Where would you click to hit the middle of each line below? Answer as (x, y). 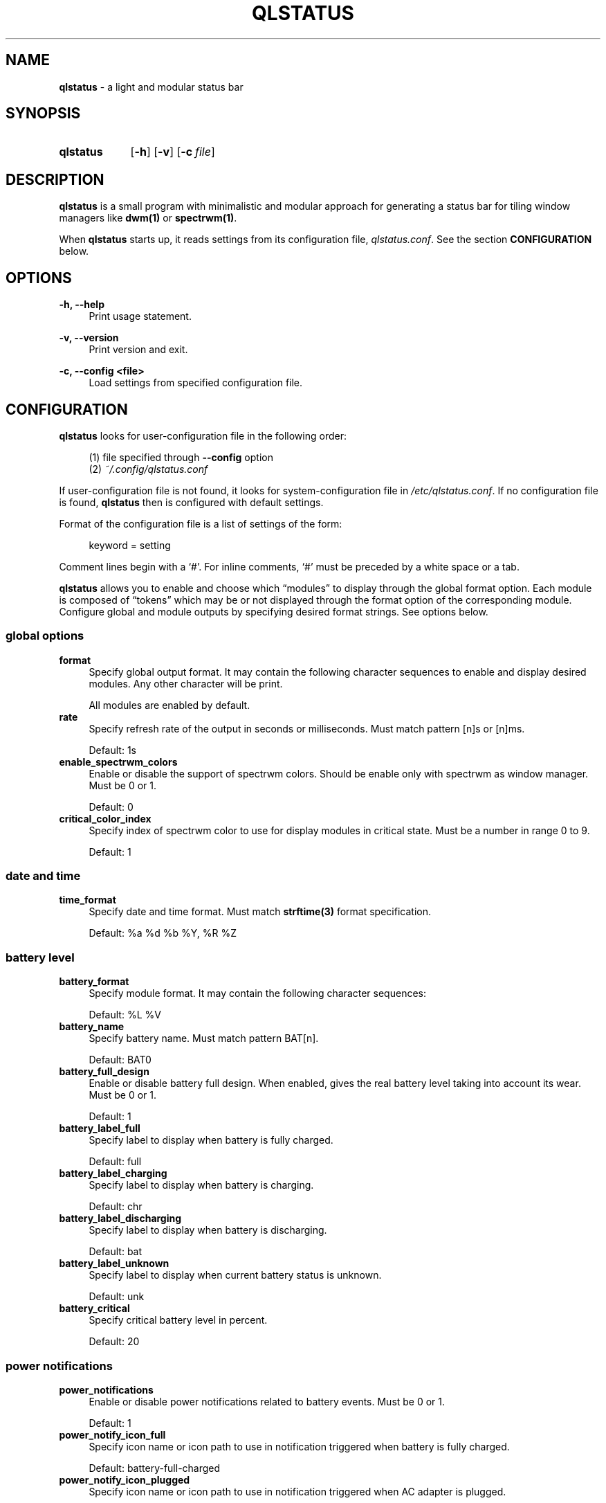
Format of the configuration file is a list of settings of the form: (201, 523)
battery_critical (94, 1308)
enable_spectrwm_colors (118, 762)
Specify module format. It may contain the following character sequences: (257, 993)
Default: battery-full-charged (155, 1468)
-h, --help (82, 305)
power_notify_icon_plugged (125, 1479)
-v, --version (89, 338)
